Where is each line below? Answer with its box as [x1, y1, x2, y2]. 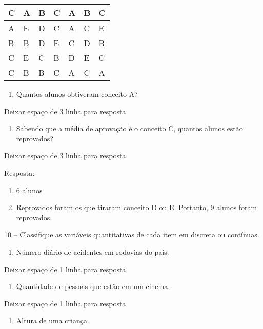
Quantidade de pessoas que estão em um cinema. [16, 281, 170, 292]
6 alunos [16, 184, 43, 195]
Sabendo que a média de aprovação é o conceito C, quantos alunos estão [16, 123, 243, 134]
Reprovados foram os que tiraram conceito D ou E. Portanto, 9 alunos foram [16, 202, 257, 213]
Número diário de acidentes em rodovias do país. [16, 246, 169, 257]
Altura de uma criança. [16, 315, 89, 326]
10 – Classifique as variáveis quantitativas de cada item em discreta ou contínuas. [4, 229, 259, 240]
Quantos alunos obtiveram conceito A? [16, 89, 138, 99]
